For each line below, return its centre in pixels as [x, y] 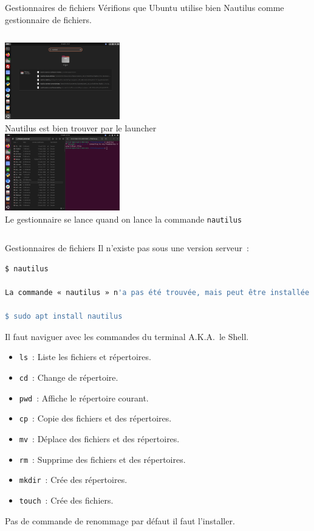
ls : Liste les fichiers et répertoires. [85, 357]
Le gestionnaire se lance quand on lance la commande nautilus [124, 219]
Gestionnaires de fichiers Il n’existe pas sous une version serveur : [127, 248]
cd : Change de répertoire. [69, 377]
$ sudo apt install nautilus [64, 317]
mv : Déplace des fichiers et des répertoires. [99, 439]
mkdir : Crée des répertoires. [73, 480]
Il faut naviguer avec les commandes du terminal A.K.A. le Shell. [127, 336]
